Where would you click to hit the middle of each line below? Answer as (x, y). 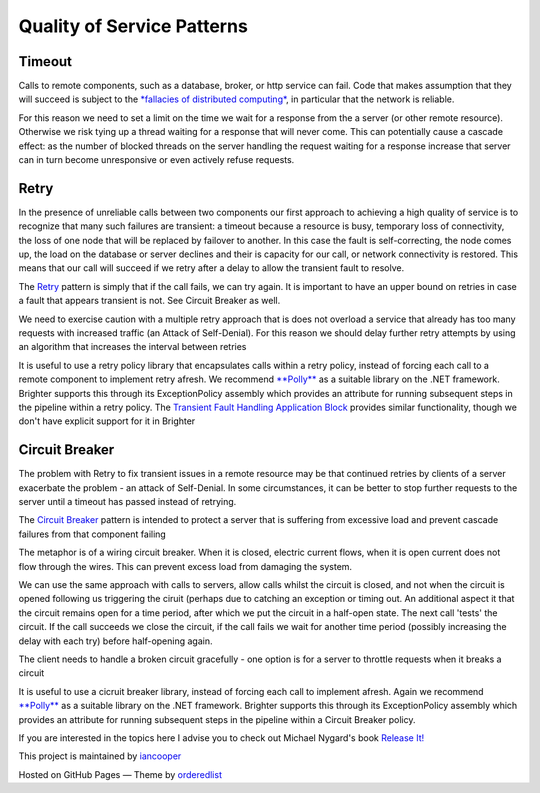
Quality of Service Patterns (133, 26)
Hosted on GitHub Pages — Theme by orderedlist (120, 774)
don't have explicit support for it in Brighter (107, 421)
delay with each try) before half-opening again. (115, 641)
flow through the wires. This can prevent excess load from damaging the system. (185, 566)
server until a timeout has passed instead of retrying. (127, 502)
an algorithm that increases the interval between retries (132, 347)
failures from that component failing (92, 534)
